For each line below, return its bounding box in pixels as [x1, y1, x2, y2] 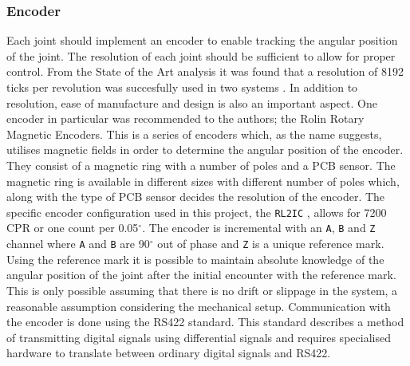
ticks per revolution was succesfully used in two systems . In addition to [6, 79, 358, 95]
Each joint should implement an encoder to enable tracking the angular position [6, 32, 398, 49]
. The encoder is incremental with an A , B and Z [142, 219, 376, 236]
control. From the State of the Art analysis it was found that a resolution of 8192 [6, 63, 404, 80]
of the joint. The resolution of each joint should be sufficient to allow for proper [6, 47, 396, 64]
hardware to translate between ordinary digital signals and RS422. [6, 344, 331, 361]
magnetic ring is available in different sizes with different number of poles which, [6, 172, 400, 189]
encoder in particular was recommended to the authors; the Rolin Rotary [6, 110, 365, 127]
